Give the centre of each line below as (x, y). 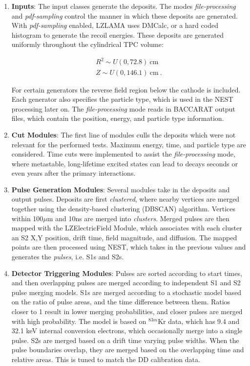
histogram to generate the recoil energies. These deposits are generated (117, 34)
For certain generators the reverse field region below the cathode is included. (126, 89)
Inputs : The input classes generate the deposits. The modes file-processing (124, 6)
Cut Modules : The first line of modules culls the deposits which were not (124, 134)
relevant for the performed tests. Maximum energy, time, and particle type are (129, 144)
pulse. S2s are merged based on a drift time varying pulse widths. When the (125, 340)
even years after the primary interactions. (73, 173)
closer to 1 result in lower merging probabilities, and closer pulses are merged (127, 311)
